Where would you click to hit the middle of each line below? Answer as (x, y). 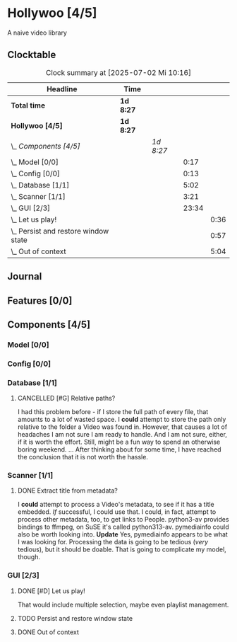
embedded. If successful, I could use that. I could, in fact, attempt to (117, 512)
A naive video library (37, 33)
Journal (25, 276)
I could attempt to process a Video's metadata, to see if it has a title (116, 505)
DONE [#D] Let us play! (51, 591)
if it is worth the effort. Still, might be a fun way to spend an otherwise (119, 442)
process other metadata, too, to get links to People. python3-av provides (123, 520)
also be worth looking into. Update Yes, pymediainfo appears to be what (122, 534)
